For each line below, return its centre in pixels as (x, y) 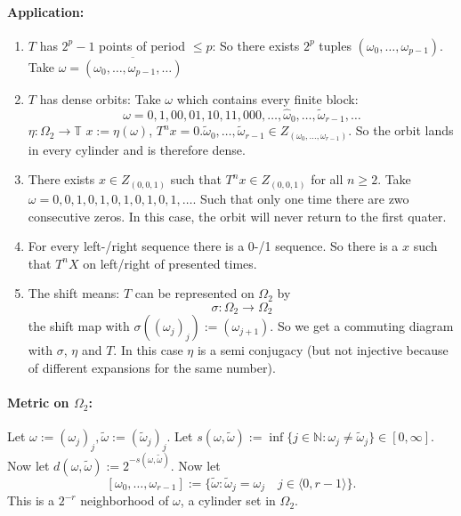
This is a (31, 500)
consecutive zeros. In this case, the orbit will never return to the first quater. (237, 216)
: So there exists (256, 45)
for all (327, 179)
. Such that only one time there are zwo (301, 198)
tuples (335, 45)
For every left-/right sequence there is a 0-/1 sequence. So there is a (213, 246)
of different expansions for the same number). (152, 367)
